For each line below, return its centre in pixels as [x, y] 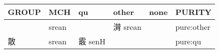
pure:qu [188, 41]
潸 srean [127, 27]
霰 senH [92, 41]
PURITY [194, 12]
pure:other [193, 26]
